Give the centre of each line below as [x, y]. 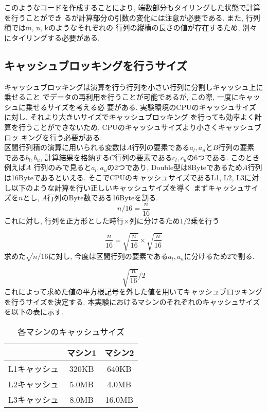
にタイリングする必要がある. [52, 37]
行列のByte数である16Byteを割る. [103, 198]
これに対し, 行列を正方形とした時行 [64, 220]
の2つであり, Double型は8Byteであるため [175, 167]
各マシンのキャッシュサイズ [71, 332]
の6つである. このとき [223, 157]
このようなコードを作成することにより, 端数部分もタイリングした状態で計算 [132, 7]
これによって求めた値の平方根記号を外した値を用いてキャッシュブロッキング [133, 292]
